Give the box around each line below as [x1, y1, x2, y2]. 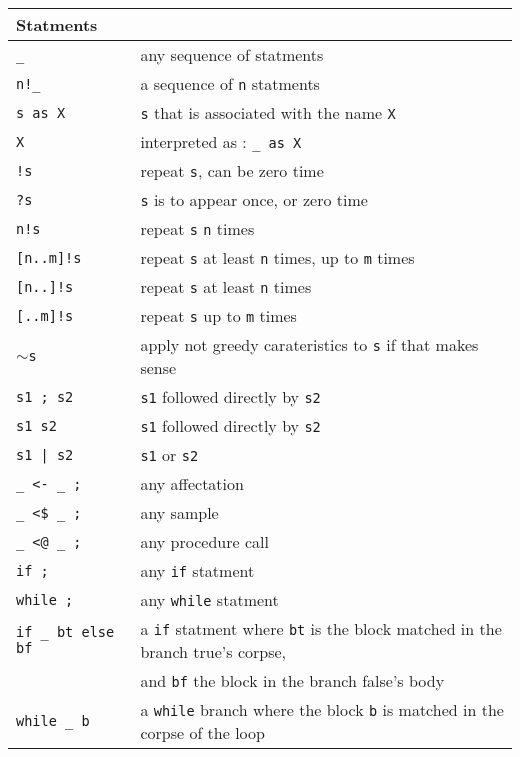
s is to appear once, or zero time [140, 188, 368, 211]
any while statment [140, 588, 279, 611]
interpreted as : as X [140, 130, 302, 153]
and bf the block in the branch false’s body [140, 669, 445, 692]
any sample [140, 501, 219, 524]
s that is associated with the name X [140, 101, 396, 124]
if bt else [16, 624, 115, 640]
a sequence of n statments [140, 72, 320, 95]
